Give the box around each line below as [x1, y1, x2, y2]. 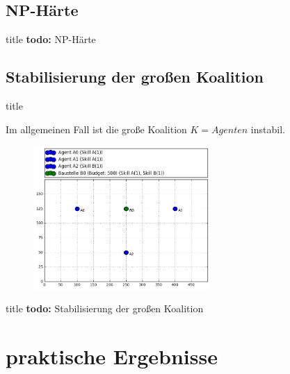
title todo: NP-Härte [6, 32, 96, 46]
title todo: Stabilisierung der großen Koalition [6, 301, 204, 316]
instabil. [250, 121, 285, 136]
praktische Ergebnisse [6, 342, 218, 371]
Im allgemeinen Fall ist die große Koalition [6, 121, 187, 136]
